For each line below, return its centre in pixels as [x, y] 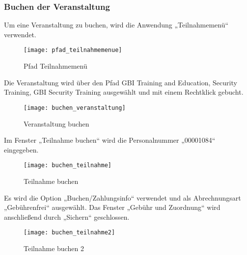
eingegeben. [21, 149]
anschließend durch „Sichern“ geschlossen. [67, 217]
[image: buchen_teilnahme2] [69, 233]
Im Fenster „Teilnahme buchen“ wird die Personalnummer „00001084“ [110, 140]
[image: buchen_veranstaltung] [75, 108]
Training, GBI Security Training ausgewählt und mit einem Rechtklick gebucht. [124, 92]
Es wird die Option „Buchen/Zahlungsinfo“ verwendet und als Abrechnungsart [123, 197]
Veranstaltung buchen [56, 123]
